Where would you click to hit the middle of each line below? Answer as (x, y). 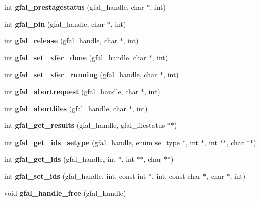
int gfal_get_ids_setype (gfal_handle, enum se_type (92, 142)
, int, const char (176, 176)
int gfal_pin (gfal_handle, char (55, 23)
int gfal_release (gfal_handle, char (61, 41)
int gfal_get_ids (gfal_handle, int (60, 159)
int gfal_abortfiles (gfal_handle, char (65, 108)
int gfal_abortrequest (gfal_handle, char (71, 91)
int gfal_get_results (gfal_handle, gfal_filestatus (85, 125)
